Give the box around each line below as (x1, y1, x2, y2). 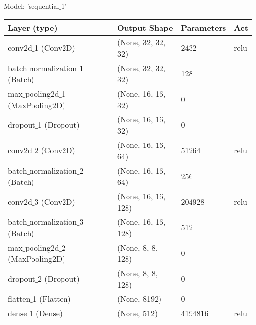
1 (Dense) (29, 307, 63, 319)
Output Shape (117, 21, 173, 33)
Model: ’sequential (4, 1, 59, 11)
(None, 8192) (117, 292, 162, 304)
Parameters (181, 21, 226, 33)
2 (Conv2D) (34, 144, 75, 156)
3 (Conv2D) (34, 196, 75, 208)
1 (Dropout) (37, 119, 80, 131)
